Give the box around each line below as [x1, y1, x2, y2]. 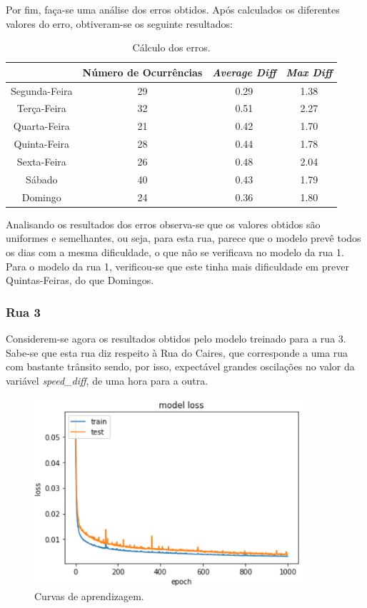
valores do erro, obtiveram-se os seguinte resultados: [6, 16, 233, 31]
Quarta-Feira [13, 118, 70, 133]
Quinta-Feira [14, 136, 70, 151]
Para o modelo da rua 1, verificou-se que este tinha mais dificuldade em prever [6, 258, 349, 273]
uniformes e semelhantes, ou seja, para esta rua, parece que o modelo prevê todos [6, 230, 361, 245]
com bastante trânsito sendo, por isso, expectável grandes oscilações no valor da [6, 359, 355, 374]
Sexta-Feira [16, 154, 66, 168]
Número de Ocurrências [82, 64, 203, 79]
